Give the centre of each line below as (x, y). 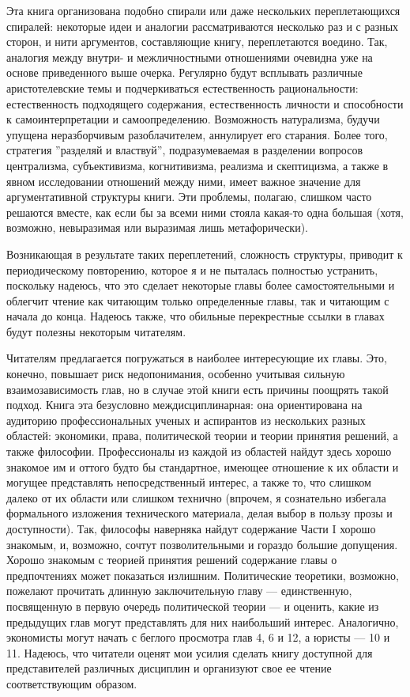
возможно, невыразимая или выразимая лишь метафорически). (157, 227)
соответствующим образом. (72, 683)
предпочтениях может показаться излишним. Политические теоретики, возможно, (203, 575)
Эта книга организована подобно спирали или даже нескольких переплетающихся (203, 10)
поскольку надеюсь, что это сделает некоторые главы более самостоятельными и (201, 285)
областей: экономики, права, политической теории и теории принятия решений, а (202, 436)
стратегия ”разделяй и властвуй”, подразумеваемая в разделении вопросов (185, 150)
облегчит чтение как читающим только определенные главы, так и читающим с (198, 300)
